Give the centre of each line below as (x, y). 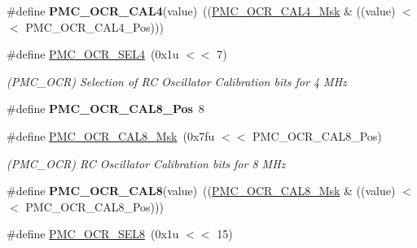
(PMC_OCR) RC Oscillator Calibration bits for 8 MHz (146, 163)
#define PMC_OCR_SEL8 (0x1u (93, 234)
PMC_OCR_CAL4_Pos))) (94, 26)
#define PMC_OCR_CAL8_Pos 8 (105, 109)
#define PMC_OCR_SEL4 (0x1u (93, 54)
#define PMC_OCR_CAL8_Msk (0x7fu (111, 135)
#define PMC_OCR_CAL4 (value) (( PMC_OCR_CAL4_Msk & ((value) (201, 11)
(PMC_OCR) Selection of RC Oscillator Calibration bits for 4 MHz (177, 81)
